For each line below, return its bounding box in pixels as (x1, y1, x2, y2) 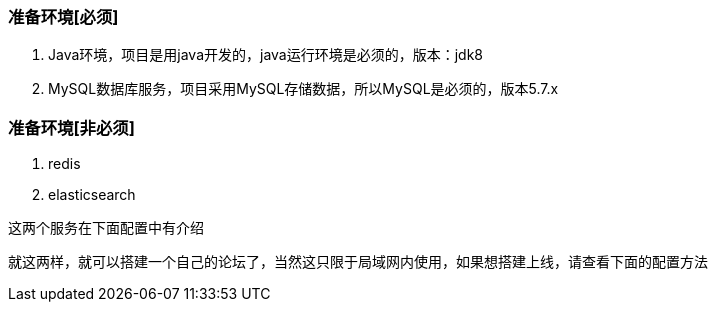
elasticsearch (48, 186, 136, 204)
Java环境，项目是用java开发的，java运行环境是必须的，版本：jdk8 (48, 46, 484, 64)
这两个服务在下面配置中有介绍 (8, 219, 204, 237)
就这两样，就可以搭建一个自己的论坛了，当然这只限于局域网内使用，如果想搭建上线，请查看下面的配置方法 (8, 253, 708, 271)
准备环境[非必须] (8, 117, 135, 138)
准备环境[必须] (8, 7, 119, 27)
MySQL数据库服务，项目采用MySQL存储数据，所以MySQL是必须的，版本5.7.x (48, 80, 559, 98)
